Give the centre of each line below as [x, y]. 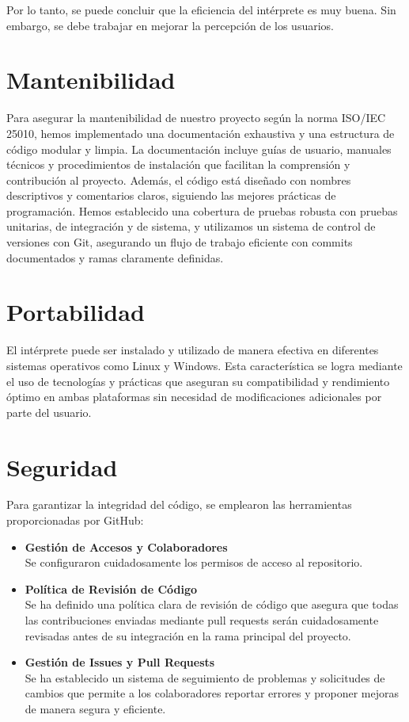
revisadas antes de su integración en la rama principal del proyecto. [188, 635]
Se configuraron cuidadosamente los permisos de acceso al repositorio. [194, 562]
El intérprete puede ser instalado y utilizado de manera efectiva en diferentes [193, 350]
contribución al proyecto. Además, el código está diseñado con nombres [179, 180]
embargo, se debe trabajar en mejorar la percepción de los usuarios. [170, 25]
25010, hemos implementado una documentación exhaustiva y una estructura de [201, 133]
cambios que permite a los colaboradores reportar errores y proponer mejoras [212, 693]
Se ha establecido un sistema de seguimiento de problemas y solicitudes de [205, 677]
